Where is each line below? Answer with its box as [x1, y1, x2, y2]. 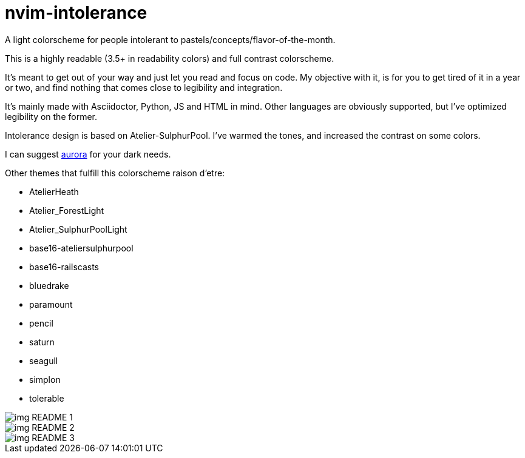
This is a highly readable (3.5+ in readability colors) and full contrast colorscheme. [5, 53, 334, 64]
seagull [29, 355, 58, 366]
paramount [29, 299, 73, 310]
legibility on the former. [5, 111, 98, 122]
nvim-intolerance [5, 2, 147, 23]
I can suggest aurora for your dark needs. [5, 148, 171, 159]
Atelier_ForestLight [29, 205, 104, 216]
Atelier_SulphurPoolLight [29, 224, 127, 234]
